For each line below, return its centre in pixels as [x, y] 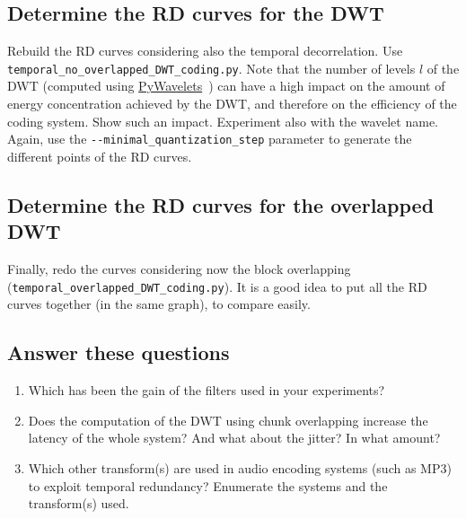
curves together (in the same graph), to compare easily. [159, 304]
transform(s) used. [79, 503]
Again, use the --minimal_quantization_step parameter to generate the [210, 139]
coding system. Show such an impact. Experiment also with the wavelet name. [223, 121]
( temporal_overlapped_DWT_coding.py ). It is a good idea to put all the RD [217, 286]
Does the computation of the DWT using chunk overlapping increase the [228, 420]
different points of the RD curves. [100, 156]
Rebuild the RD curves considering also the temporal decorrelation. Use [205, 51]
